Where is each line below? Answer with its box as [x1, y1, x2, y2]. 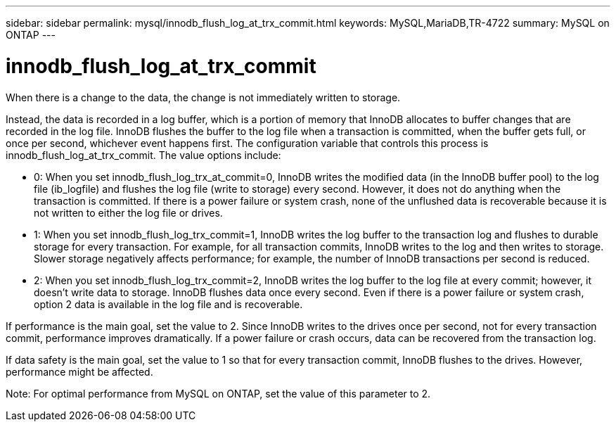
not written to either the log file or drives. [34, 206, 223, 219]
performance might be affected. [6, 365, 153, 378]
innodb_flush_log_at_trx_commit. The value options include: [6, 148, 281, 161]
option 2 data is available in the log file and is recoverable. [34, 298, 303, 310]
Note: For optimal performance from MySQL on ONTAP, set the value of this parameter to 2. [6, 387, 431, 400]
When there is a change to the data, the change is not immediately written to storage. [6, 91, 401, 103]
